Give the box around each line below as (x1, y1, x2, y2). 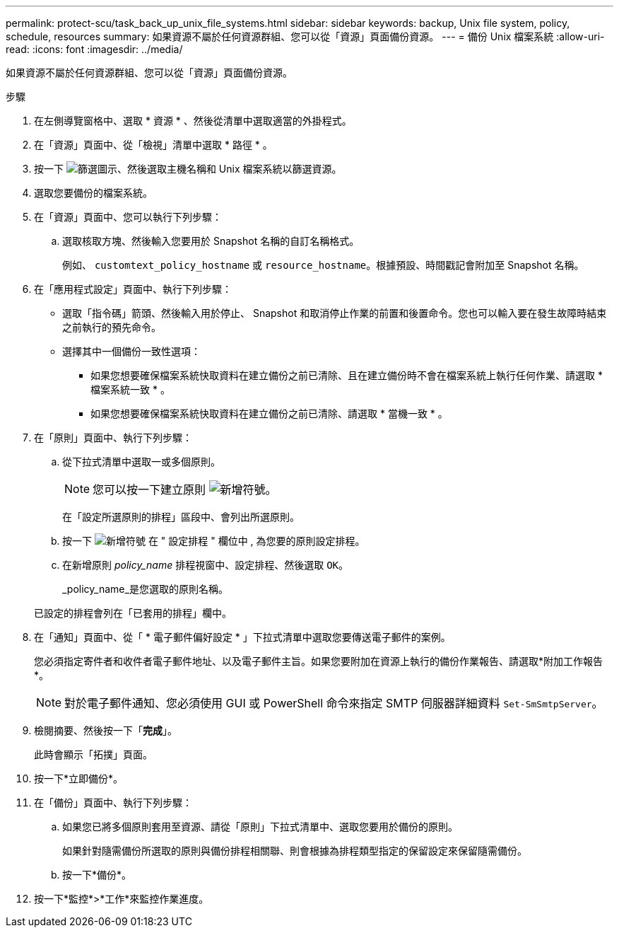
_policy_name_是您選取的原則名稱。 (62, 583, 228, 595)
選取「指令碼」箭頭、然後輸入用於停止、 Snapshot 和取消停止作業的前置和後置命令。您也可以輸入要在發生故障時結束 (62, 307, 607, 319)
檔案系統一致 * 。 (90, 383, 170, 395)
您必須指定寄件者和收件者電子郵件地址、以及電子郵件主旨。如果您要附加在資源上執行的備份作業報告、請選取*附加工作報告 (34, 655, 603, 667)
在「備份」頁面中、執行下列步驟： (34, 796, 192, 809)
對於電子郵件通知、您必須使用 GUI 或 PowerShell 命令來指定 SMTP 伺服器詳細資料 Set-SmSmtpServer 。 (64, 696, 603, 710)
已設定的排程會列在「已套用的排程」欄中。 (34, 607, 232, 619)
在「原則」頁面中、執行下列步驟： (34, 431, 192, 444)
